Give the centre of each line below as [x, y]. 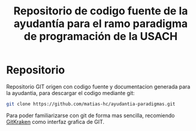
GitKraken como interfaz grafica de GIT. [55, 121]
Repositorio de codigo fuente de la [101, 11]
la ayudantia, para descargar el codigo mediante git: [70, 93]
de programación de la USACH [101, 36]
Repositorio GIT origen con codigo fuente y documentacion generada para [98, 86]
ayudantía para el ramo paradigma [101, 24]
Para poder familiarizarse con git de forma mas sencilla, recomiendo [91, 115]
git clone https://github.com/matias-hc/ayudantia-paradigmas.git [91, 104]
